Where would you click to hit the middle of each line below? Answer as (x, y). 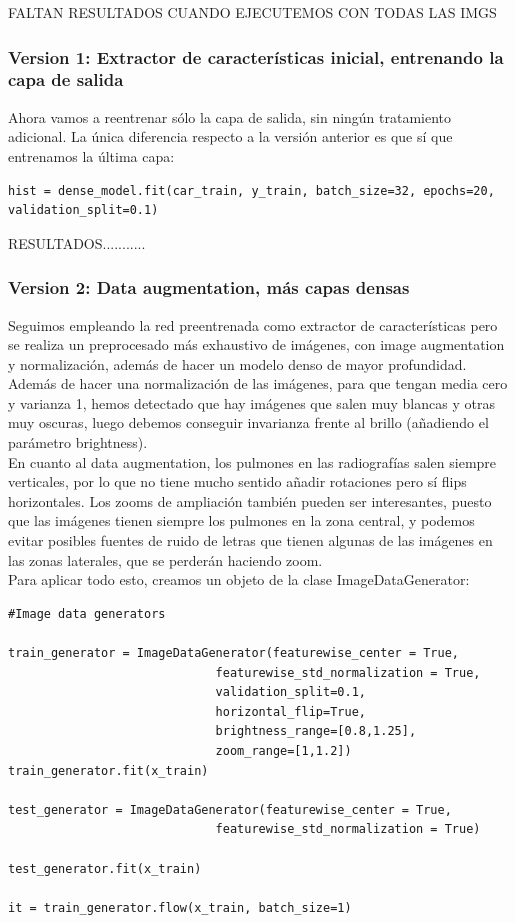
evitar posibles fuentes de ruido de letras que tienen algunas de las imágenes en (250, 540)
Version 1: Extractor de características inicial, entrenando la (256, 56)
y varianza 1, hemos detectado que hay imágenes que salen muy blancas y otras (251, 402)
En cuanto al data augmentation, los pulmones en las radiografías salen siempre (252, 461)
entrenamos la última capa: (91, 155)
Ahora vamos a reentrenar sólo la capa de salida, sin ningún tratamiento (230, 116)
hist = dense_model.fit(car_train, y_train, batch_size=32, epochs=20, (251, 190)
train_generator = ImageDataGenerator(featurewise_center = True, (234, 653)
